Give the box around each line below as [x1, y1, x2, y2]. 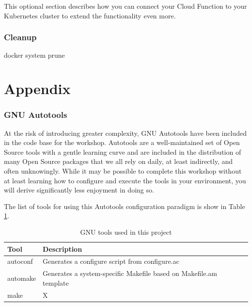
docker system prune [4, 50, 65, 60]
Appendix [4, 79, 71, 98]
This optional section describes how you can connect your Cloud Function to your [4, 1, 247, 11]
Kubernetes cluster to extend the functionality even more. [4, 10, 176, 20]
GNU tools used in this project [80, 226, 172, 237]
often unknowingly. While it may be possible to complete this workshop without [4, 165, 242, 176]
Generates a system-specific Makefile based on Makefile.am [43, 268, 217, 278]
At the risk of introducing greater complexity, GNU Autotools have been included [4, 128, 247, 138]
